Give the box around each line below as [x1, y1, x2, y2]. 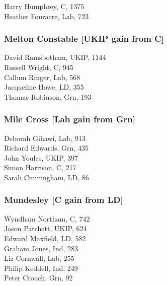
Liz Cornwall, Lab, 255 [4, 253, 74, 263]
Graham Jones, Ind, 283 [4, 243, 78, 253]
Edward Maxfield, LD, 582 [4, 233, 86, 243]
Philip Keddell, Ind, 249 [4, 262, 78, 273]
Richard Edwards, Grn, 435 [4, 142, 89, 153]
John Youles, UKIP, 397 [4, 152, 78, 163]
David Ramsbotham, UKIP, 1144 [4, 52, 106, 62]
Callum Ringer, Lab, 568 [4, 71, 80, 82]
